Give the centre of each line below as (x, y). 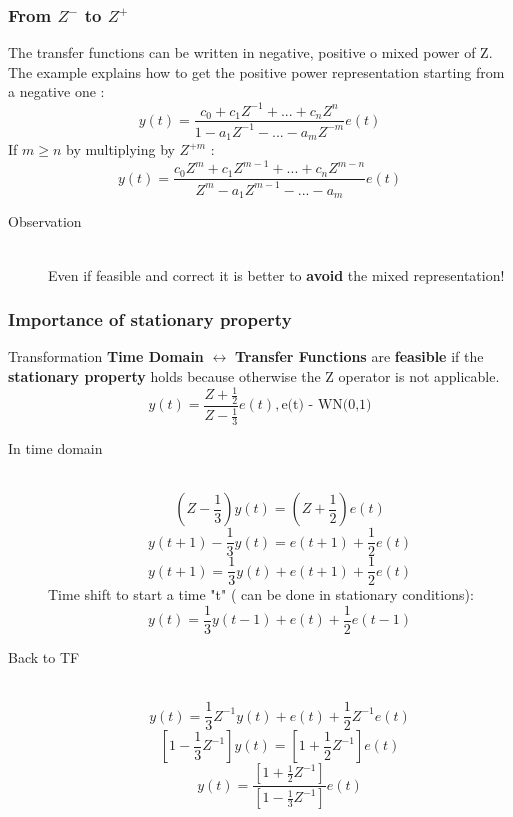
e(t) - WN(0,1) (326, 405)
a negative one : (56, 91)
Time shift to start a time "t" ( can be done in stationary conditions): (261, 594)
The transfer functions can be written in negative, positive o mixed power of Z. (250, 52)
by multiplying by (120, 149)
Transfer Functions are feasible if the (359, 356)
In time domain (55, 448)
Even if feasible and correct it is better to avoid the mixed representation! (276, 274)
